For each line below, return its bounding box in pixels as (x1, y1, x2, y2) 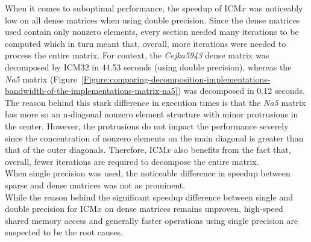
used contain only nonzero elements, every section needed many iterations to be (5, 25, 299, 38)
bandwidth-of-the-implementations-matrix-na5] (5, 84, 178, 97)
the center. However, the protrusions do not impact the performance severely (5, 119, 289, 132)
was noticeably (248, 2, 303, 14)
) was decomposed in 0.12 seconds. (177, 84, 305, 97)
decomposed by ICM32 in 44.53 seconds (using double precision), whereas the (5, 60, 292, 73)
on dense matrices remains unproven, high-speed (104, 202, 283, 215)
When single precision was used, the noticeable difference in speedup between (5, 167, 291, 179)
